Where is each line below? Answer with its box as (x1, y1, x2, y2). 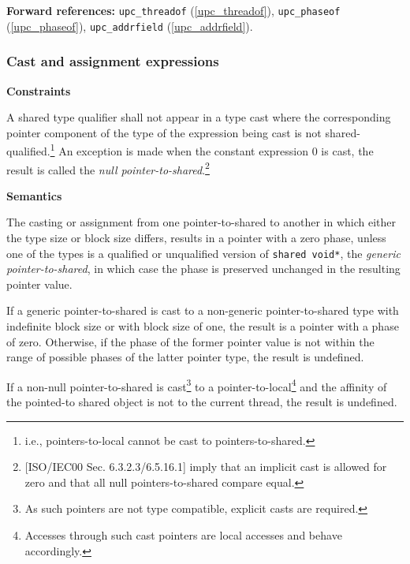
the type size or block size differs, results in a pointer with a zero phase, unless (6, 230, 386, 245)
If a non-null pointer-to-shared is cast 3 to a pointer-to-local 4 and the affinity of (6, 375, 387, 394)
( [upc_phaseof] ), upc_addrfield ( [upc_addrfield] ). (6, 17, 253, 34)
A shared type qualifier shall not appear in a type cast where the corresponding (6, 109, 391, 125)
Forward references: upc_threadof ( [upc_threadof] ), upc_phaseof (6, 2, 341, 18)
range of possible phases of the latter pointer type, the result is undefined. (6, 349, 364, 365)
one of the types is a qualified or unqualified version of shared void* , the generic (6, 245, 401, 261)
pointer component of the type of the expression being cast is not (6, 124, 322, 140)
